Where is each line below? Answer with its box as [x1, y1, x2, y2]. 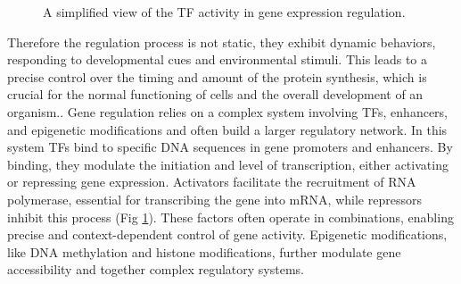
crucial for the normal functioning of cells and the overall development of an [7, 85, 424, 104]
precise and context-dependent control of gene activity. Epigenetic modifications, [7, 225, 448, 244]
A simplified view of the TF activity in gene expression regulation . [43, 3, 406, 21]
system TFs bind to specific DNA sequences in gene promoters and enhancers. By [7, 138, 453, 156]
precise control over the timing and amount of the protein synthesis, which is [7, 67, 427, 86]
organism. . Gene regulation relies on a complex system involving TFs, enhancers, [7, 102, 449, 121]
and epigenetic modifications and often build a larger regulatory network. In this [7, 120, 448, 138]
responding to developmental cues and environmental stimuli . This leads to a [7, 50, 428, 69]
